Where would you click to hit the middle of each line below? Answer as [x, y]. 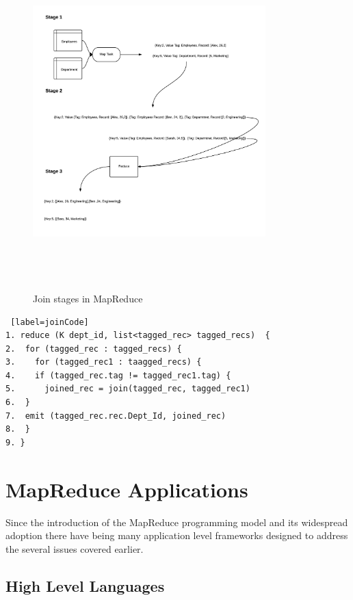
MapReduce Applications [127, 489]
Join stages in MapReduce [88, 298]
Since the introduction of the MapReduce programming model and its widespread [177, 522]
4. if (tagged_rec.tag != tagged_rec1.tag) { [118, 375]
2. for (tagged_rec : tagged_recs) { [94, 349]
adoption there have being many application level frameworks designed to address [177, 535]
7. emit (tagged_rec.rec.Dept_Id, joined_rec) [116, 416]
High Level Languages [85, 585]
